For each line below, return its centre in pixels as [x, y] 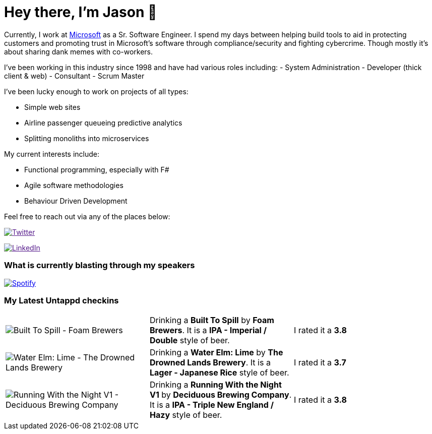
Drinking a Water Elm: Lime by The [216, 353]
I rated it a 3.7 [320, 363]
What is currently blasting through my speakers [100, 265]
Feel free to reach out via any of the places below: [87, 216]
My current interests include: [52, 154]
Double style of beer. [190, 340]
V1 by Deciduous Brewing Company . [221, 395]
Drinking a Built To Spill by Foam [212, 320]
